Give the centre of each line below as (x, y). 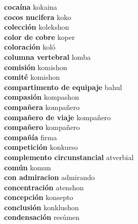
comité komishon (32, 77)
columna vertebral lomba (48, 57)
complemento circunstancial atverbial (69, 157)
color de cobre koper (40, 37)
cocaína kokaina (31, 7)
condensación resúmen (42, 217)
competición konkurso (41, 147)
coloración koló (30, 47)
